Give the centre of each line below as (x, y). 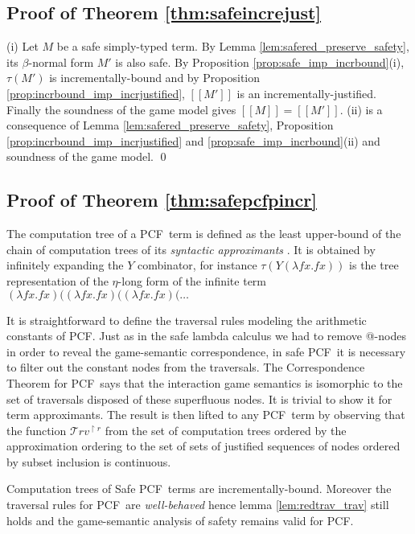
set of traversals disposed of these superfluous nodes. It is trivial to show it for (199, 398)
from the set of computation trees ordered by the (226, 430)
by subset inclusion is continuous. (89, 461)
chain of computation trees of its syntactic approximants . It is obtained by (191, 249)
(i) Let (23, 46)
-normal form (61, 62)
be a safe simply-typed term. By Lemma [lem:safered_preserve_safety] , (233, 46)
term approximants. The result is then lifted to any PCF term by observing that (206, 415)
